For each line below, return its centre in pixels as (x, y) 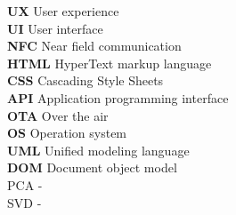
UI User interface (55, 28)
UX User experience (63, 11)
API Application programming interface (118, 97)
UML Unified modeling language (98, 150)
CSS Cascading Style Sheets (85, 80)
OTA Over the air (58, 115)
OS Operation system (67, 133)
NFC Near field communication (94, 46)
